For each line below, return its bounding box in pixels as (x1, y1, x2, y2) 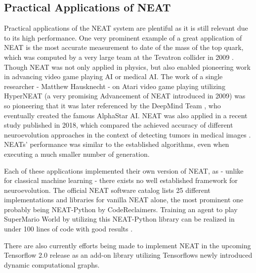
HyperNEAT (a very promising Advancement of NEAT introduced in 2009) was (4, 91, 246, 101)
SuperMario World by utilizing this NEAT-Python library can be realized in (4, 214, 235, 224)
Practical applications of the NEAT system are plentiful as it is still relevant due (4, 23, 248, 33)
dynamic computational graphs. (4, 259, 100, 270)
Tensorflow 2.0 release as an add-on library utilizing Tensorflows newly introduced (4, 250, 253, 260)
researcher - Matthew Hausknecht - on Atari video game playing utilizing (4, 81, 225, 91)
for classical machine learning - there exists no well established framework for (4, 175, 238, 185)
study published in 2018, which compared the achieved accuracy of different (4, 120, 233, 130)
